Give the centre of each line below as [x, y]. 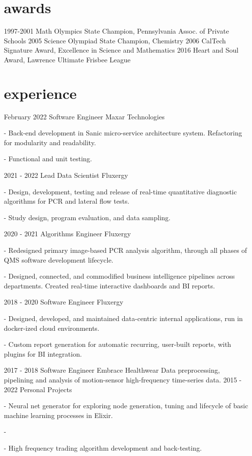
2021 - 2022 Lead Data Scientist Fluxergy [66, 175]
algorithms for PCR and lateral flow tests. [67, 201]
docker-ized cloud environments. [52, 328]
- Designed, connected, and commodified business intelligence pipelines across [119, 276]
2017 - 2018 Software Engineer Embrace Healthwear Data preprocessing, [112, 370]
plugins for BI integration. [43, 353]
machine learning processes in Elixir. [58, 415]
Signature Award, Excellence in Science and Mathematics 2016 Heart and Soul [121, 50]
